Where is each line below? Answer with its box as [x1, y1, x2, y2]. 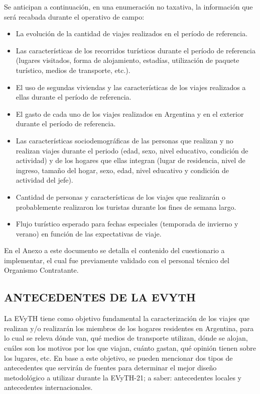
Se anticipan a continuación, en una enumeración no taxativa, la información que [4, 2, 253, 12]
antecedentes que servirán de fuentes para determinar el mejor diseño [4, 362, 217, 373]
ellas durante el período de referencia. [16, 92, 132, 102]
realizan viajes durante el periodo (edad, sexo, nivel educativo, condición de [16, 145, 248, 155]
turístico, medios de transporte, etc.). [16, 64, 131, 75]
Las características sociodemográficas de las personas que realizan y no [16, 135, 233, 145]
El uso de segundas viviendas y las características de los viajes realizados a [16, 82, 246, 92]
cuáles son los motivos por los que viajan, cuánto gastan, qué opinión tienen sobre [4, 343, 256, 353]
